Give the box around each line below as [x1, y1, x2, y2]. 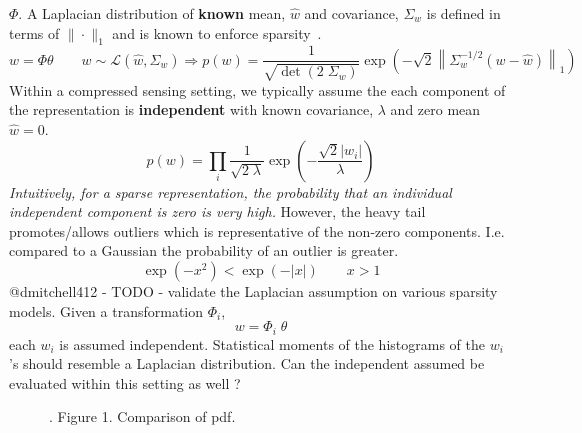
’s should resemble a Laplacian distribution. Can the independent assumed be [9, 353, 485, 374]
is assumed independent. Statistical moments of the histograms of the [59, 333, 485, 354]
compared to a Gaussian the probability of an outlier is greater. [9, 240, 399, 261]
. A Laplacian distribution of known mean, [18, 3, 286, 23]
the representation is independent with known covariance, [9, 99, 374, 120]
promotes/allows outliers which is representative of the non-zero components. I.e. [9, 220, 505, 241]
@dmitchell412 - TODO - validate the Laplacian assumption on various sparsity [9, 281, 498, 301]
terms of [9, 22, 60, 43]
